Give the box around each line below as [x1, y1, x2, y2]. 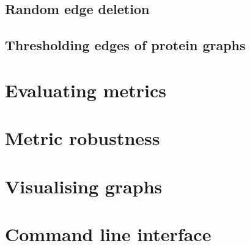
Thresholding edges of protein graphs [5, 35, 246, 54]
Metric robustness [5, 125, 160, 151]
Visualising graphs [5, 173, 163, 198]
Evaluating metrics [5, 77, 166, 102]
